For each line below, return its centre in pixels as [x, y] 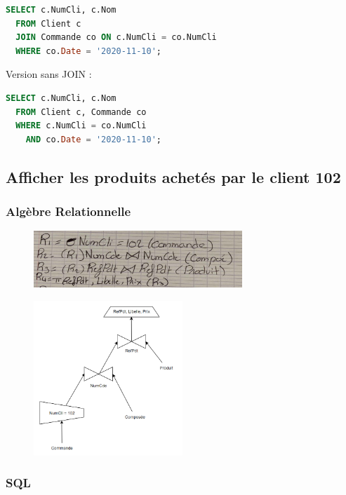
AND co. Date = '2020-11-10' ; [93, 139]
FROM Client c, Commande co [81, 112]
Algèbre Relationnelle [68, 211]
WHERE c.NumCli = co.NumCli [81, 126]
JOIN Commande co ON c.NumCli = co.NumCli [116, 38]
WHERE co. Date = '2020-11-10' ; [88, 51]
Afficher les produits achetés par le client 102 [173, 176]
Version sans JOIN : [49, 74]
